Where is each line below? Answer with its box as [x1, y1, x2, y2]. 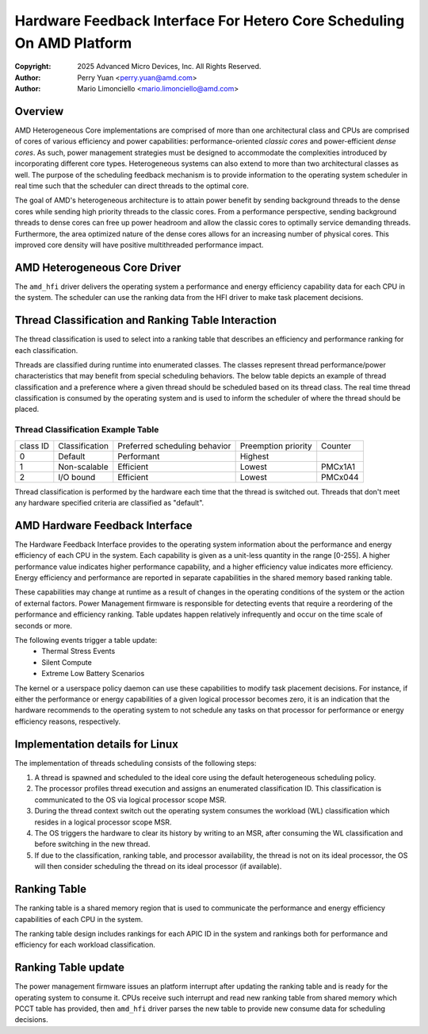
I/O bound [58, 471, 96, 482]
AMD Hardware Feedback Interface [14, 518, 193, 532]
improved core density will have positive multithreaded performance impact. [14, 240, 264, 249]
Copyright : [14, 62, 52, 71]
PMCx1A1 [321, 461, 356, 472]
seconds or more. [14, 621, 73, 630]
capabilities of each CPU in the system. [14, 914, 143, 924]
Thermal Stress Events [41, 647, 116, 656]
